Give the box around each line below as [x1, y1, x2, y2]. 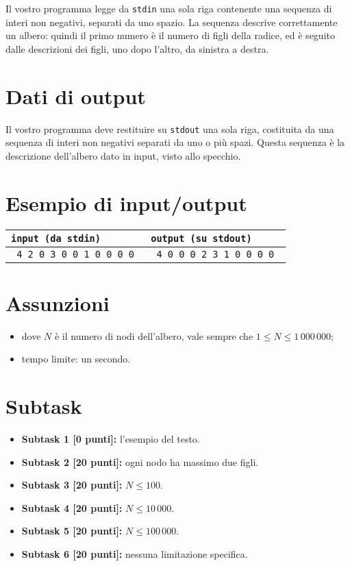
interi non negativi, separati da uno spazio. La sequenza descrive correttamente [5, 14, 338, 29]
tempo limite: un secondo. [21, 352, 131, 366]
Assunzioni [5, 288, 110, 317]
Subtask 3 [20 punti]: [21, 478, 123, 492]
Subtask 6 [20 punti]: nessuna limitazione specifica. [21, 546, 248, 561]
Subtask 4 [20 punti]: [21, 500, 123, 515]
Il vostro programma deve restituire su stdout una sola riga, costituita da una [5, 121, 334, 136]
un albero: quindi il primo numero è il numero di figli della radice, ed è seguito [5, 28, 335, 42]
